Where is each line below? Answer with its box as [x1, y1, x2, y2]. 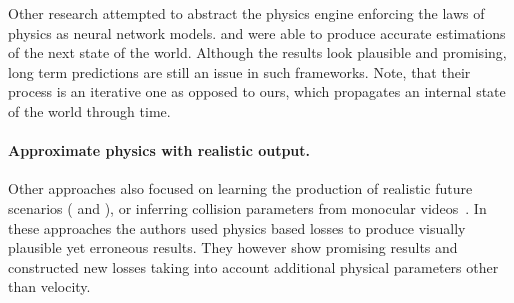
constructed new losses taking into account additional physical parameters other [8, 256, 499, 277]
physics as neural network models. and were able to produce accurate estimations [8, 22, 506, 43]
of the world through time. [8, 100, 171, 121]
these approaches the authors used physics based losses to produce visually [8, 217, 466, 238]
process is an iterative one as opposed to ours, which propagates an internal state [8, 81, 506, 102]
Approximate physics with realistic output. [8, 140, 311, 161]
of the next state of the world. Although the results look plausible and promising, [8, 42, 507, 63]
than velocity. [8, 276, 91, 297]
